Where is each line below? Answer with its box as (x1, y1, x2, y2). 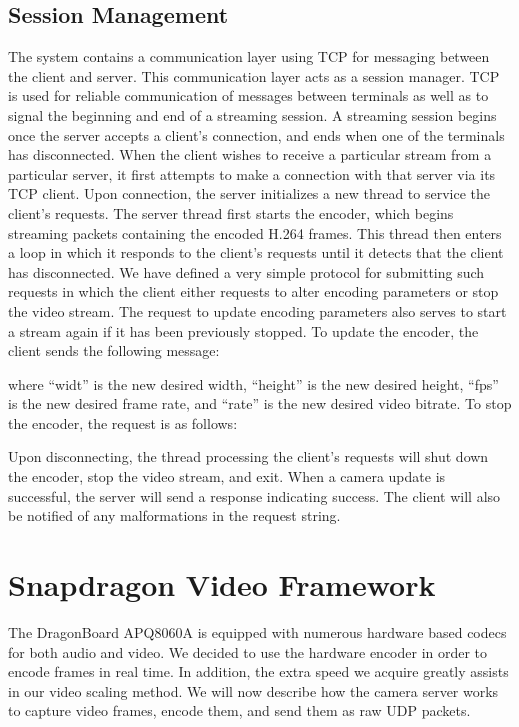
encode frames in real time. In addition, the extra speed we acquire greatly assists (8, 661, 509, 682)
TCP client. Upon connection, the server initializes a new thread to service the (8, 183, 490, 204)
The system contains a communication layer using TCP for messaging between (8, 46, 490, 67)
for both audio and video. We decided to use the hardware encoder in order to (8, 641, 488, 662)
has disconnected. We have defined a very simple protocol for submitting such (8, 261, 485, 282)
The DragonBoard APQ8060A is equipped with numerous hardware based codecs (8, 621, 507, 642)
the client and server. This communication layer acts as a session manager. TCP (8, 65, 500, 86)
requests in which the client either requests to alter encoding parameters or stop (8, 281, 499, 302)
